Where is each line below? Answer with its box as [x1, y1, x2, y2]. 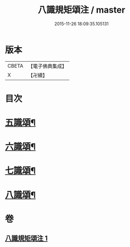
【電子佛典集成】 [28, 63, 67, 70]
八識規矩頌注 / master [38, 4, 125, 16]
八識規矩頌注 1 [5, 234, 48, 243]
